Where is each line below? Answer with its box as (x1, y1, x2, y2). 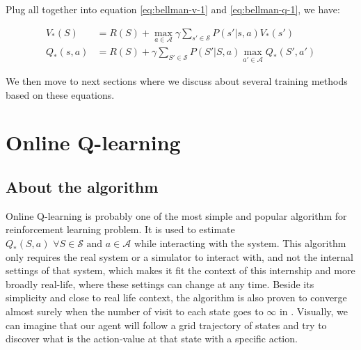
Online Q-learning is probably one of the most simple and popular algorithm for (6, 208, 347, 223)
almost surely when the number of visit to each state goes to (6, 304, 264, 319)
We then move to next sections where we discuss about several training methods (6, 74, 348, 88)
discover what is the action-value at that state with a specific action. (6, 331, 298, 346)
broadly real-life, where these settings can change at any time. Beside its (6, 276, 314, 291)
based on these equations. (6, 87, 115, 102)
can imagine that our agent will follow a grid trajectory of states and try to (6, 317, 327, 332)
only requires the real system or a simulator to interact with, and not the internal (6, 249, 353, 264)
